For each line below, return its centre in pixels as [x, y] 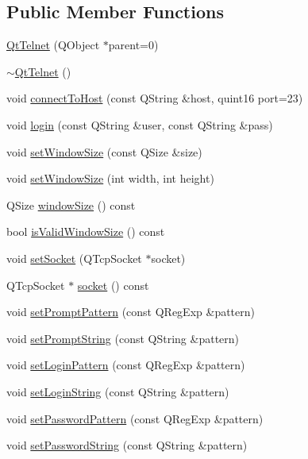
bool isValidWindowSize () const [86, 231]
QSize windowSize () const [71, 204]
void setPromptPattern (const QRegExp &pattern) [131, 312]
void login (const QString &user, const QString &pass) [140, 124]
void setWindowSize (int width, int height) [110, 178]
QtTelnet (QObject [53, 45]
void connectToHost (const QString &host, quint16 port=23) [155, 98]
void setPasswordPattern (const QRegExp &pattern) [135, 418]
